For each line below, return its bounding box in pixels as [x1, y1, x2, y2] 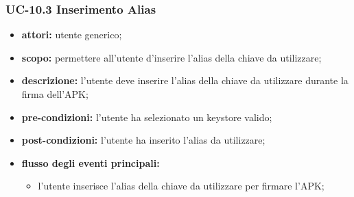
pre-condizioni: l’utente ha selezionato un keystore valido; [21, 109, 272, 124]
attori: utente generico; [21, 27, 122, 42]
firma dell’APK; [21, 87, 88, 101]
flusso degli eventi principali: [21, 155, 160, 170]
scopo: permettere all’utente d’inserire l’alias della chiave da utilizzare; [21, 50, 322, 64]
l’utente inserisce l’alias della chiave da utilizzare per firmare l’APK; [38, 179, 324, 193]
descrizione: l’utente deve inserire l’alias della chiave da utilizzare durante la [21, 73, 349, 88]
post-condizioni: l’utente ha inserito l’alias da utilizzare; [21, 133, 265, 147]
